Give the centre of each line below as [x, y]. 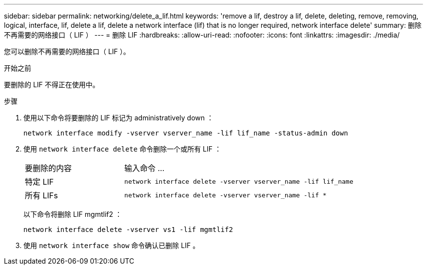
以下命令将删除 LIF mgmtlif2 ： [73, 214]
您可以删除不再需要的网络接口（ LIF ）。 [67, 51]
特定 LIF [39, 182]
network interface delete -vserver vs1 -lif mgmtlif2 [128, 230]
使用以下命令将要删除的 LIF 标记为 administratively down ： [118, 118]
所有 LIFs [41, 195]
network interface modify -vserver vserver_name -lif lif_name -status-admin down [186, 133]
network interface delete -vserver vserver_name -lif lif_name [239, 181]
